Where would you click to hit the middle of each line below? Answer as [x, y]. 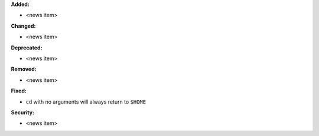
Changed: [23, 26]
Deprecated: [27, 48]
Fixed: [19, 91]
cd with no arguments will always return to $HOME [86, 102]
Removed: [24, 69]
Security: [23, 112]
